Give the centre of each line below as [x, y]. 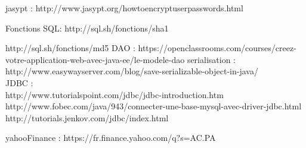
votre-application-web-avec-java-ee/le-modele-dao [95, 59]
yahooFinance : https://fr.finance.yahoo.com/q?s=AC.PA [111, 138]
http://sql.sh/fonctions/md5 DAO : [70, 48]
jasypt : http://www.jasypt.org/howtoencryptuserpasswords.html [124, 8]
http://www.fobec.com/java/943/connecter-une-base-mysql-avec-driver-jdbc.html [154, 106]
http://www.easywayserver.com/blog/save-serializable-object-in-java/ [132, 71]
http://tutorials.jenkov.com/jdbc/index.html [87, 117]
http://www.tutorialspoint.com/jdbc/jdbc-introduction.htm [115, 94]
